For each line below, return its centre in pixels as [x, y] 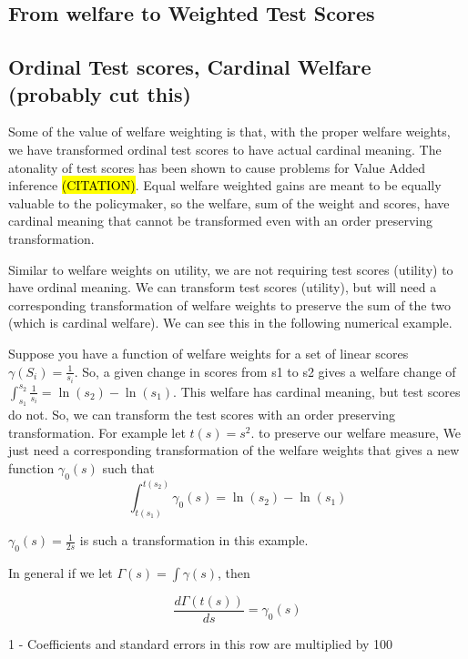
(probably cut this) [100, 93]
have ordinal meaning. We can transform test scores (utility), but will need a [223, 287]
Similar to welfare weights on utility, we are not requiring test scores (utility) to [231, 269]
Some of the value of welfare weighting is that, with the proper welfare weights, [229, 132]
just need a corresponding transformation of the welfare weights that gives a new [234, 450]
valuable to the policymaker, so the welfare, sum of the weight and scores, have [229, 203]
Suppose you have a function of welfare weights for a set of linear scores [209, 353]
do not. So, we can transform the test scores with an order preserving [202, 415]
